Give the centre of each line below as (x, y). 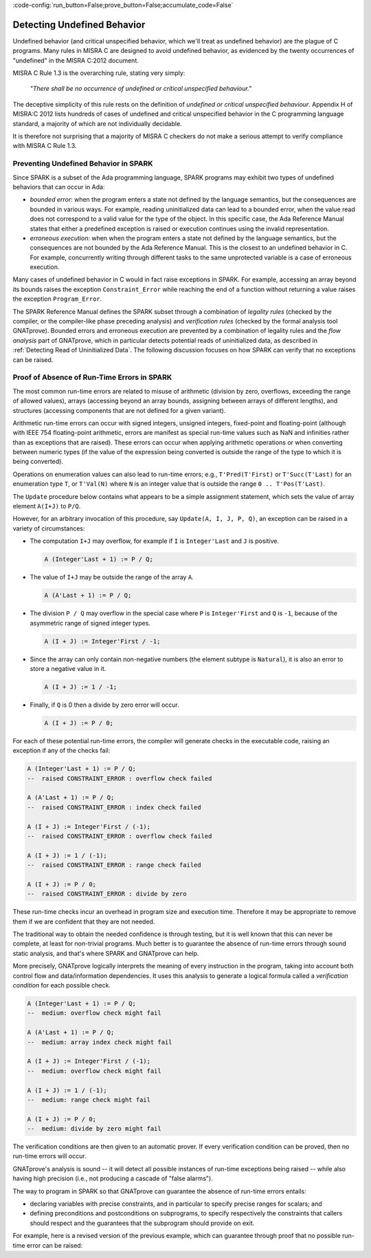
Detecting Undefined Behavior (79, 24)
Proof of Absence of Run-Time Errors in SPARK (92, 377)
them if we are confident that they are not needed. (84, 921)
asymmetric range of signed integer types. (90, 623)
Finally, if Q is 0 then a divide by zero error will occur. (105, 705)
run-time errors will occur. (49, 1156)
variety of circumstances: (49, 528)
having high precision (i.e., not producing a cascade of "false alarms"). (113, 1179)
